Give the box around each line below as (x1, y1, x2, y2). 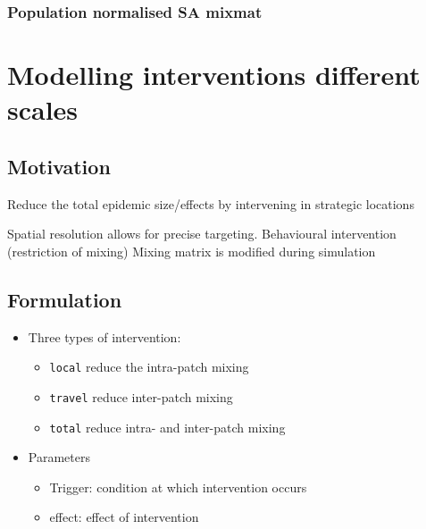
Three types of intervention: (28, 327, 181, 346)
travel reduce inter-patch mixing (49, 387, 233, 406)
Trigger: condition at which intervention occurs (49, 477, 307, 496)
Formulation (7, 285, 122, 313)
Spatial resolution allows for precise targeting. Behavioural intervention (7, 224, 397, 243)
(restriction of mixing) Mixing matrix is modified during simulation (7, 241, 376, 260)
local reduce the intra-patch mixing (49, 357, 249, 376)
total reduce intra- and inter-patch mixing (49, 417, 286, 436)
